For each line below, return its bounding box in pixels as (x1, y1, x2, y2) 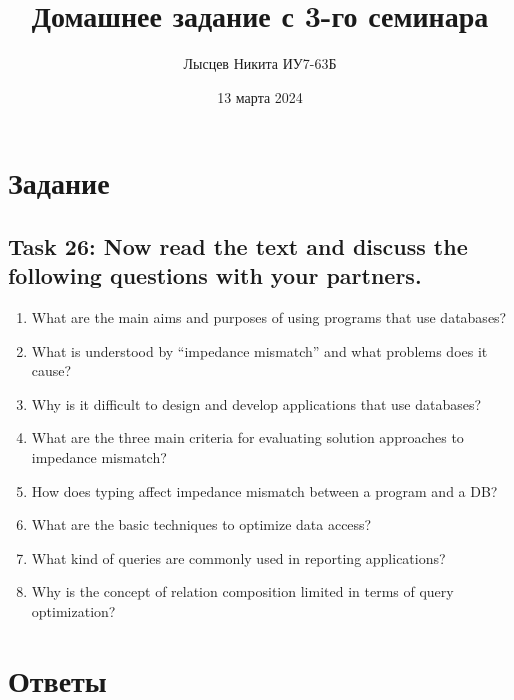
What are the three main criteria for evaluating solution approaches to (31, 427, 464, 448)
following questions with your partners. (8, 260, 422, 291)
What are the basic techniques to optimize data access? (31, 514, 372, 535)
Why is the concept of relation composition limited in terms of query (31, 581, 454, 602)
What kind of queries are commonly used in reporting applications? (31, 547, 446, 568)
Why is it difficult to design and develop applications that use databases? (31, 393, 482, 414)
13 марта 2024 (217, 86, 303, 107)
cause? (31, 360, 72, 381)
